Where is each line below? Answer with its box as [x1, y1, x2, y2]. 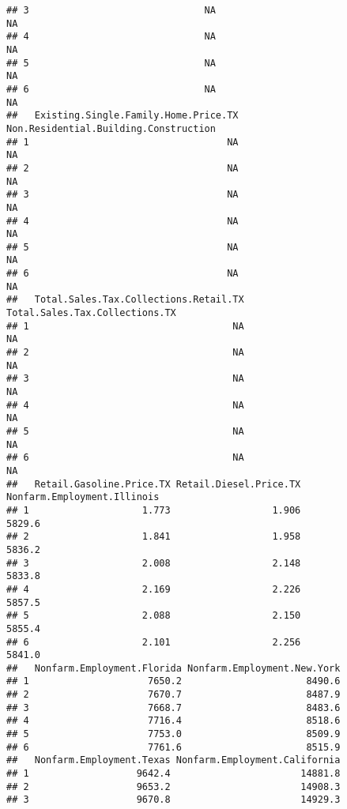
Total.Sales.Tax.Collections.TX [6, 307, 176, 319]
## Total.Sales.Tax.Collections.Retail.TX [6, 294, 244, 306]
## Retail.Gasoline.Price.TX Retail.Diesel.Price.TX [6, 478, 301, 490]
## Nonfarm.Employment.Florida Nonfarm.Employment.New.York [6, 662, 341, 674]
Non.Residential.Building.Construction [6, 122, 216, 134]
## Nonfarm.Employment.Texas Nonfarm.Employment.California [6, 754, 341, 766]
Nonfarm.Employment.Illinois [6, 491, 160, 503]
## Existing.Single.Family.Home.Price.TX [6, 110, 239, 122]
